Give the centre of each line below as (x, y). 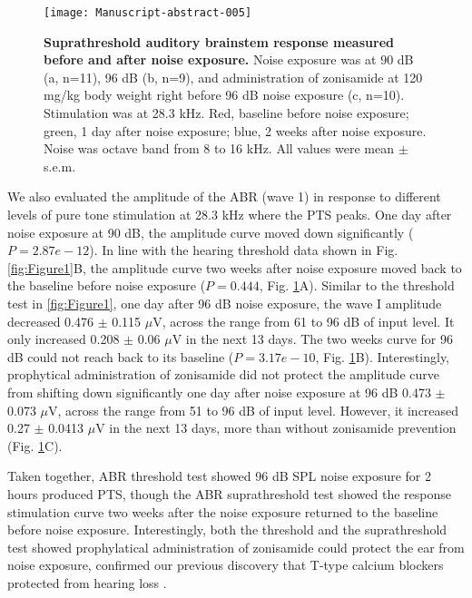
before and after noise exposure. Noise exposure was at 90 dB (229, 59)
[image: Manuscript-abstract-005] (148, 13)
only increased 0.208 (64, 339)
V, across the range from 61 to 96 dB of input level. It (304, 321)
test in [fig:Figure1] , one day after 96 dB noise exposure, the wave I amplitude (225, 303)
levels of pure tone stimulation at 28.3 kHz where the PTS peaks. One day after (230, 214)
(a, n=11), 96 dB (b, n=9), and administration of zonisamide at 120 (233, 77)
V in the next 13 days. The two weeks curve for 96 (312, 339)
